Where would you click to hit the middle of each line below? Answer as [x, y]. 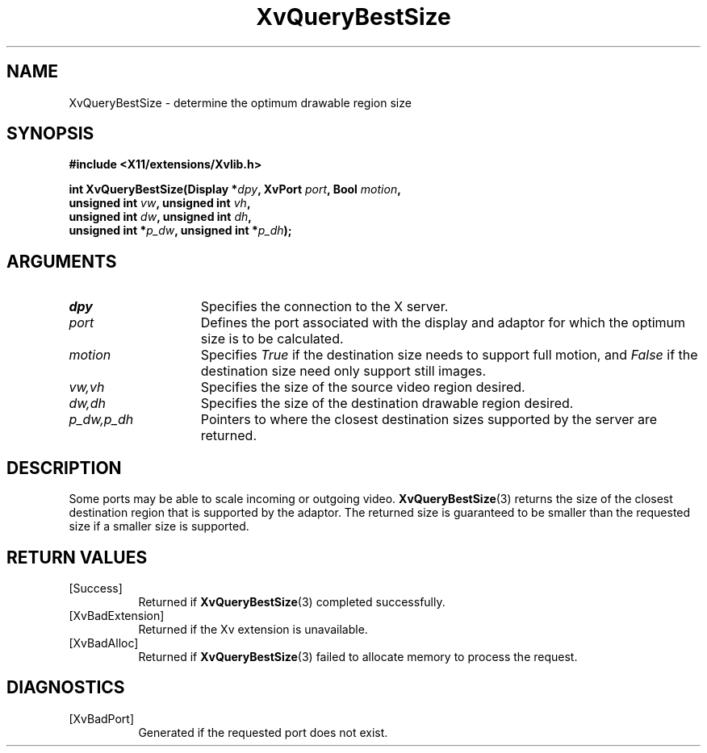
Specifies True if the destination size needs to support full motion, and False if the [449, 355]
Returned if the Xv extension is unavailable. [253, 629]
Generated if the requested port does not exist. [263, 732]
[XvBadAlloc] [104, 643]
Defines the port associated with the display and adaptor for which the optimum [443, 323]
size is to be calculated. [272, 339]
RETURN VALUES [77, 557]
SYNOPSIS [50, 134]
